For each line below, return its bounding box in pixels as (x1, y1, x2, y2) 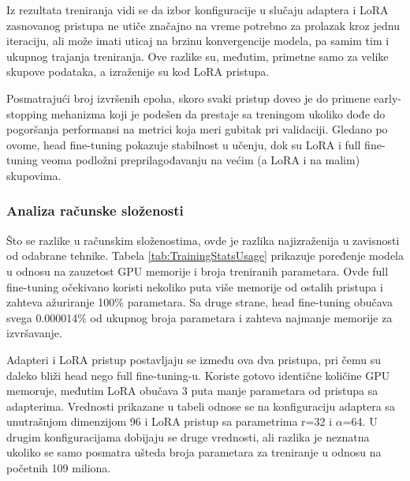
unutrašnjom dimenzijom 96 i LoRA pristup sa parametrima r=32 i (6, 413, 333, 430)
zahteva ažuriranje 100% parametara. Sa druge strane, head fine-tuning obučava (6, 294, 393, 310)
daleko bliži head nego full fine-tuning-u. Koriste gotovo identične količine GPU (6, 366, 390, 383)
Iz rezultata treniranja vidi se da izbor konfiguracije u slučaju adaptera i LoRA (6, 2, 389, 17)
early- (374, 89, 401, 106)
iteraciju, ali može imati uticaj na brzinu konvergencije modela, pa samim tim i (6, 32, 389, 49)
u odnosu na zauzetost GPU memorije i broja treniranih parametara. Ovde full (6, 262, 389, 279)
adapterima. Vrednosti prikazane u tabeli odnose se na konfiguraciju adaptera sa (6, 397, 395, 414)
